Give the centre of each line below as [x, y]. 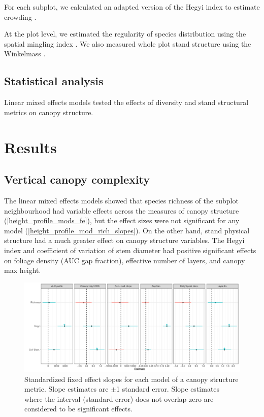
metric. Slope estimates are [67, 389]
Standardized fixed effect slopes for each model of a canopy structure [131, 379]
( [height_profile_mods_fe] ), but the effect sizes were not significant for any [122, 220]
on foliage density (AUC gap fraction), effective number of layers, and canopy [125, 260]
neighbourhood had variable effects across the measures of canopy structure [122, 210]
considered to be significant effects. [78, 409]
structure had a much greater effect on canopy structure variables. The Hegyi [124, 240]
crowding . [20, 16]
